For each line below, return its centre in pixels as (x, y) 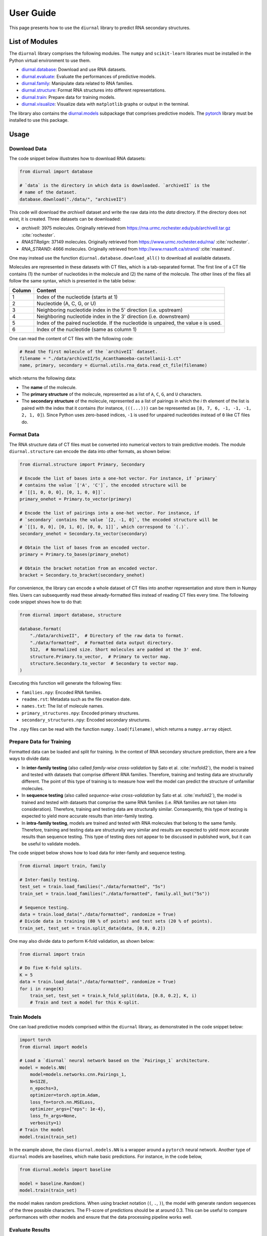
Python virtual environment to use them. (50, 60)
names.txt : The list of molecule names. (63, 706)
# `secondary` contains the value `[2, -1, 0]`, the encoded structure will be (119, 520)
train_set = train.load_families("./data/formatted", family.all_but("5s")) (115, 893)
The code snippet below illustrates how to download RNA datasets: (77, 159)
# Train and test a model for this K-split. (85, 1003)
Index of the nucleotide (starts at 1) (77, 297)
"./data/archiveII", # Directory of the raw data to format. (107, 636)
